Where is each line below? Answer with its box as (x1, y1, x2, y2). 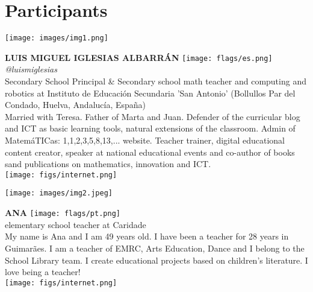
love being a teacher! (5, 265, 81, 278)
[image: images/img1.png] (5, 34, 108, 43)
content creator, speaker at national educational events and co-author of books (5, 145, 295, 158)
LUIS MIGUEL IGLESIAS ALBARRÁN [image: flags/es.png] (5, 51, 273, 63)
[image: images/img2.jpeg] (5, 189, 113, 198)
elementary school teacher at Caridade (5, 218, 146, 230)
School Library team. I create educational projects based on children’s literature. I (5, 253, 308, 266)
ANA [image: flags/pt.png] (5, 206, 120, 219)
